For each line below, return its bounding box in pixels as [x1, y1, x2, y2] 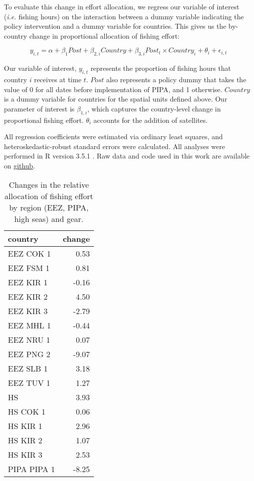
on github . [4, 160, 35, 170]
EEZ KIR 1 [8, 276, 48, 288]
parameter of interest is [4, 103, 75, 113]
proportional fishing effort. [4, 114, 84, 125]
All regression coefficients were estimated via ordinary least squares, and [4, 131, 223, 142]
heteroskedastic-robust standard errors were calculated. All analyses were [4, 141, 225, 151]
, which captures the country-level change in [87, 103, 221, 113]
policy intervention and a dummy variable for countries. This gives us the [4, 21, 226, 31]
